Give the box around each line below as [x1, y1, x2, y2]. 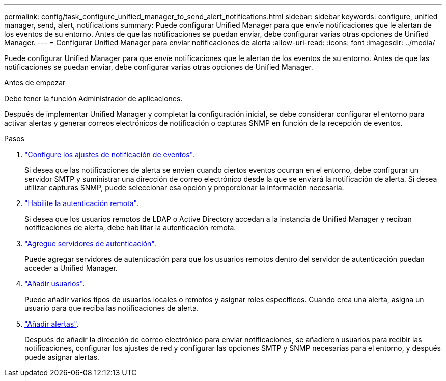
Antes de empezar [4, 78, 66, 87]
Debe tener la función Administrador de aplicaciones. [4, 94, 183, 103]
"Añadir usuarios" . [24, 279, 85, 288]
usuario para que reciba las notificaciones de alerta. [24, 304, 199, 312]
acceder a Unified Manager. [24, 263, 118, 272]
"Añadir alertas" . [24, 319, 79, 328]
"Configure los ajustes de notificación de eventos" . [24, 150, 195, 159]
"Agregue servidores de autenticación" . [24, 239, 156, 248]
